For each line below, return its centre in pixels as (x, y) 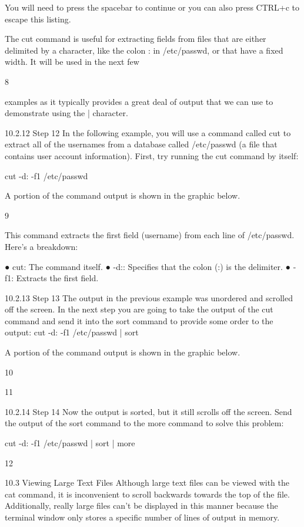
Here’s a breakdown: (41, 246)
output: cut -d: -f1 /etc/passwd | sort (72, 332)
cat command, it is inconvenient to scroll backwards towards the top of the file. (147, 494)
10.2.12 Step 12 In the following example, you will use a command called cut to (148, 132)
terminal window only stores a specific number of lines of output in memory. (142, 517)
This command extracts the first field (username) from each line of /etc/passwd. (150, 235)
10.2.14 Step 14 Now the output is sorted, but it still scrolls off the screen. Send (148, 411)
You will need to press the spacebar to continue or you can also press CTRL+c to (152, 7)
